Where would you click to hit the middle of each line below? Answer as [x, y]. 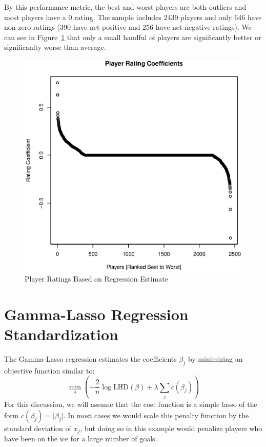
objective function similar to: [49, 370]
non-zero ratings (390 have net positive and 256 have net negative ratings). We [128, 27]
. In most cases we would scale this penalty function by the [156, 415]
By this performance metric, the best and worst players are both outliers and [125, 7]
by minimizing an [215, 358]
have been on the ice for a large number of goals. [81, 439]
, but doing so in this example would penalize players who [171, 428]
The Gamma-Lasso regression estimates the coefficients [90, 358]
